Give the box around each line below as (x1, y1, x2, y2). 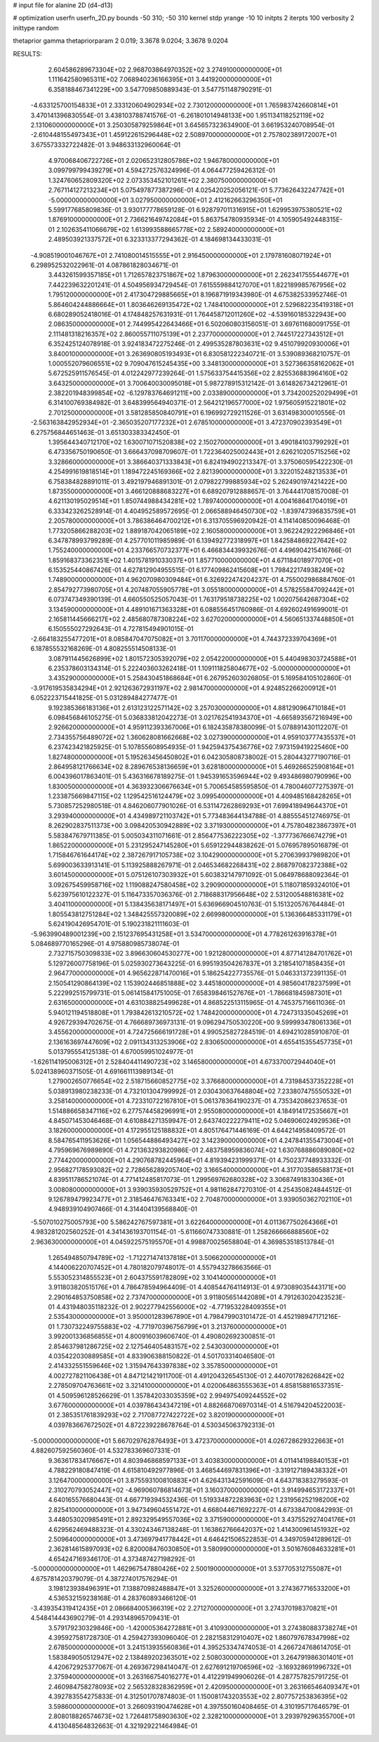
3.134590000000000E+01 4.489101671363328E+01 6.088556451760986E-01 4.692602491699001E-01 (48, 605, 348, 613)
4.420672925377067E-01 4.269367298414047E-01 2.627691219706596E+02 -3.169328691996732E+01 (48, 1663, 352, 1672)
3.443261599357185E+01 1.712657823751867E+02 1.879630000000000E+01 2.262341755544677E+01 (48, 271, 350, 279)
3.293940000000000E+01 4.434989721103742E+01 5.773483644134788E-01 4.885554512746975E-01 (48, 812, 350, 820)
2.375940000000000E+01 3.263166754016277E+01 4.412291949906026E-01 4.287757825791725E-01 (48, 1672, 349, 1681)
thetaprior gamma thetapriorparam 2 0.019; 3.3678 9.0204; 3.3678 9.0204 (13, 37, 228, 45)
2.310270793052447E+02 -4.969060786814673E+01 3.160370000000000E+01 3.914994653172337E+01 (48, 1486, 355, 1495)
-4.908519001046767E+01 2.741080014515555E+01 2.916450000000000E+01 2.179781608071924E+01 (30, 251, 331, 259)
